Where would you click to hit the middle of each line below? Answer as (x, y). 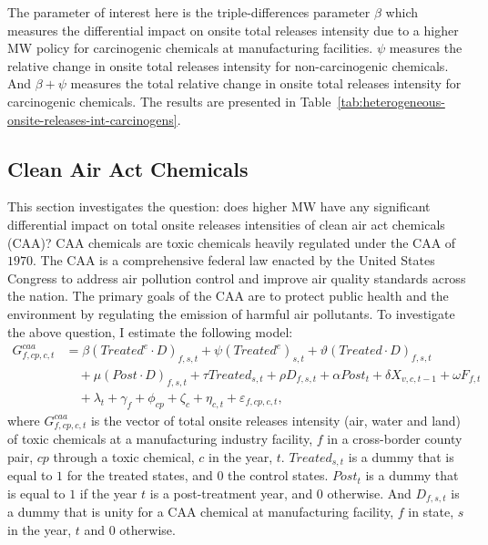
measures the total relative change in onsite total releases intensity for (266, 83)
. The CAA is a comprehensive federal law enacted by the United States (234, 260)
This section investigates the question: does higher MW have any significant (219, 206)
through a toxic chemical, (124, 456)
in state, (431, 512)
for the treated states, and (140, 475)
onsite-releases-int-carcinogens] (92, 119)
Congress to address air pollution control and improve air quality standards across (237, 278)
